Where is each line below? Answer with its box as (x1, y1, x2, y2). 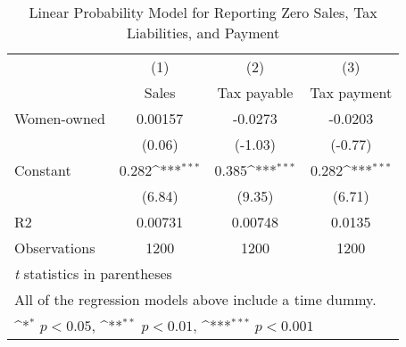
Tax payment (310, 82, 393, 103)
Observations (14, 237, 95, 258)
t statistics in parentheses (14, 263, 172, 284)
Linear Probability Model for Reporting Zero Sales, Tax (29, 2, 377, 22)
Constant (14, 160, 71, 180)
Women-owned (14, 108, 105, 128)
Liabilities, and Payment (127, 22, 280, 43)
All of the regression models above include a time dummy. (14, 289, 377, 310)
